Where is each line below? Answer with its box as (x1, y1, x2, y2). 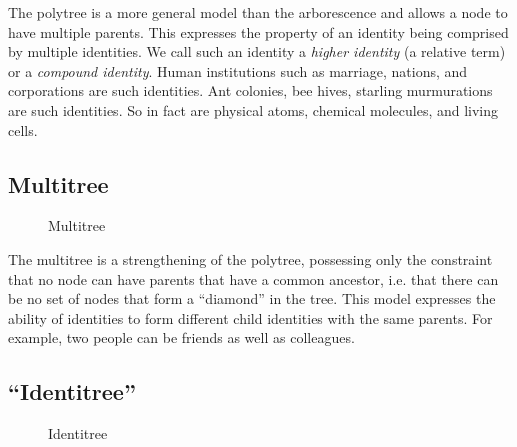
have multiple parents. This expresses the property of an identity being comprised (8, 21, 509, 42)
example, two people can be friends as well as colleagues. (8, 327, 355, 348)
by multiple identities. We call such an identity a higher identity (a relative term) (8, 41, 506, 62)
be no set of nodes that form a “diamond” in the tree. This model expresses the (8, 288, 496, 309)
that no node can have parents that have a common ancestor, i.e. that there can (8, 268, 499, 289)
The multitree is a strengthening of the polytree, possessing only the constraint (8, 248, 493, 269)
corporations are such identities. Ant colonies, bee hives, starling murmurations (8, 80, 493, 101)
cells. (8, 119, 38, 140)
